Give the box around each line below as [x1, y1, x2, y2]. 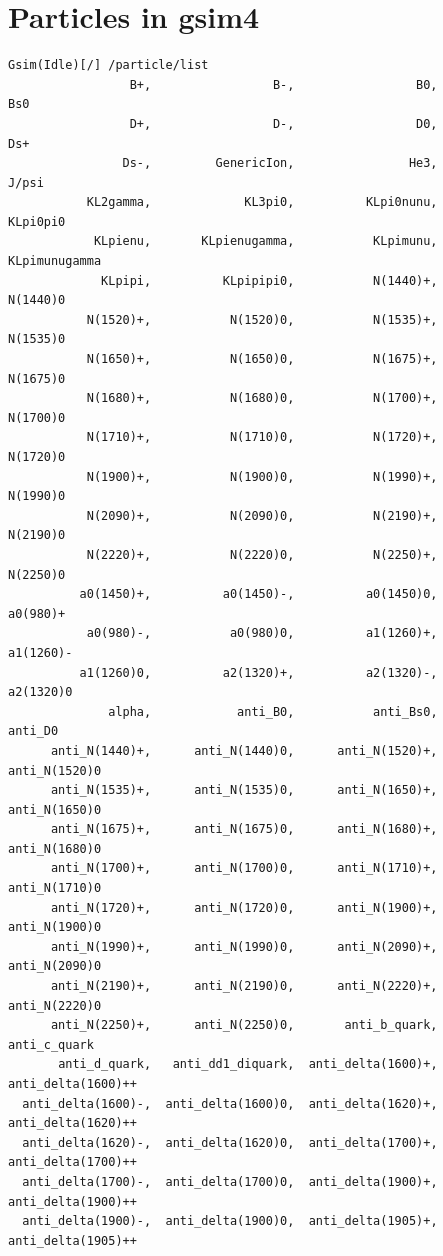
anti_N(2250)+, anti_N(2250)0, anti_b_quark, [50, 1018, 438, 1033]
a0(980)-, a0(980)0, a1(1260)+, [86, 626, 438, 641]
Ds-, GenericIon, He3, [122, 156, 438, 171]
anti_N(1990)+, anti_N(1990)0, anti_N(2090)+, [50, 939, 438, 954]
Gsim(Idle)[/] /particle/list [8, 58, 209, 73]
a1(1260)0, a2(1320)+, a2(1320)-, [79, 665, 438, 680]
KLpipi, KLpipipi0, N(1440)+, [101, 273, 438, 288]
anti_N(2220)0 [8, 998, 102, 1013]
